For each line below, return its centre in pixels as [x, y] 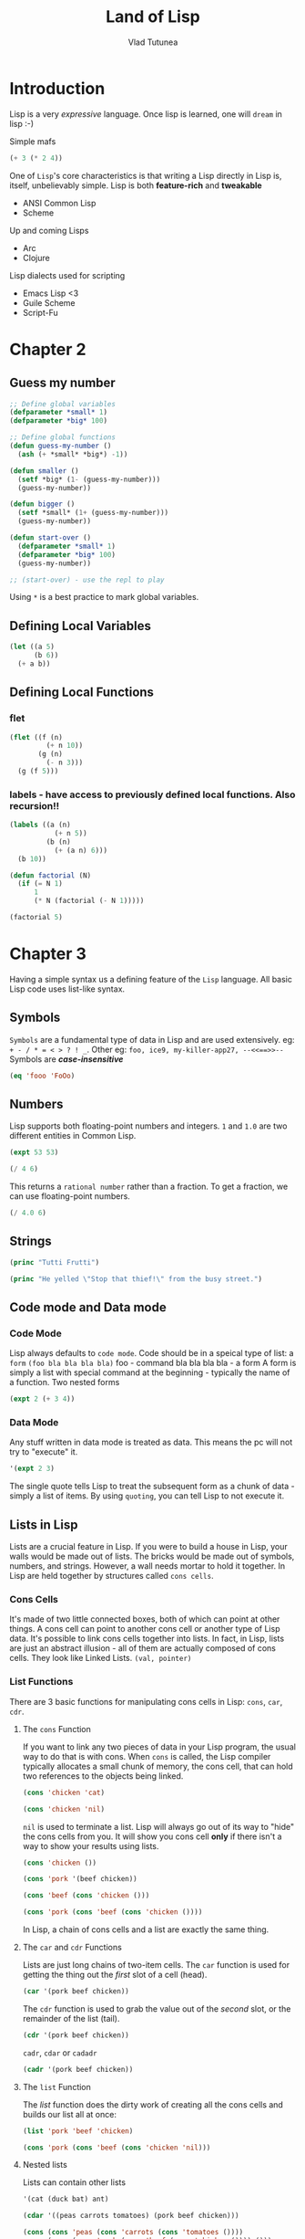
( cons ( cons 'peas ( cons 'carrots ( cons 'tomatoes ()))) [133, 2233]
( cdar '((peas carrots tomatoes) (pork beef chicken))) [131, 2216]
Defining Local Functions [82, 693]
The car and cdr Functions [72, 1947]
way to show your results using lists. [91, 1845]
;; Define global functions [63, 437]
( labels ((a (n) [40, 825]
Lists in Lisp [44, 1524]
